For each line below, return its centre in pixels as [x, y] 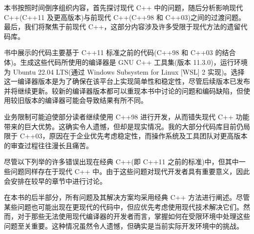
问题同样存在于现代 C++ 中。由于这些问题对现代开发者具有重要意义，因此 [130, 171]
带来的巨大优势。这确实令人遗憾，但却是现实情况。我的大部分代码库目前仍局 [127, 126]
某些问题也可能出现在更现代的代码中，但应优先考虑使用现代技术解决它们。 [124, 206]
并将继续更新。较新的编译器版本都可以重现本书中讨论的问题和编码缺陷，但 [124, 90]
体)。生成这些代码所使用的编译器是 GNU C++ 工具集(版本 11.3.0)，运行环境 [126, 62]
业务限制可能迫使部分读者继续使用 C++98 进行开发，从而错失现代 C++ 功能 [127, 116]
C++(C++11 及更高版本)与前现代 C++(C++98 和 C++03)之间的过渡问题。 [125, 17]
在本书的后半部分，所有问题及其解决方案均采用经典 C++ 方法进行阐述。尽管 [127, 197]
